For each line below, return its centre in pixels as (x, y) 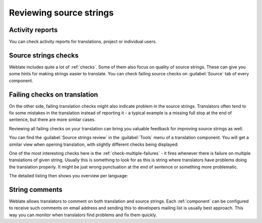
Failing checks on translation (53, 94)
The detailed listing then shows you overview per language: (68, 176)
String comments (36, 189)
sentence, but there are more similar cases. (52, 120)
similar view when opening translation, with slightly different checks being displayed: (94, 144)
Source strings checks (44, 55)
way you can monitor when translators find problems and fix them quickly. (83, 215)
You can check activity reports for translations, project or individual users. (83, 42)
